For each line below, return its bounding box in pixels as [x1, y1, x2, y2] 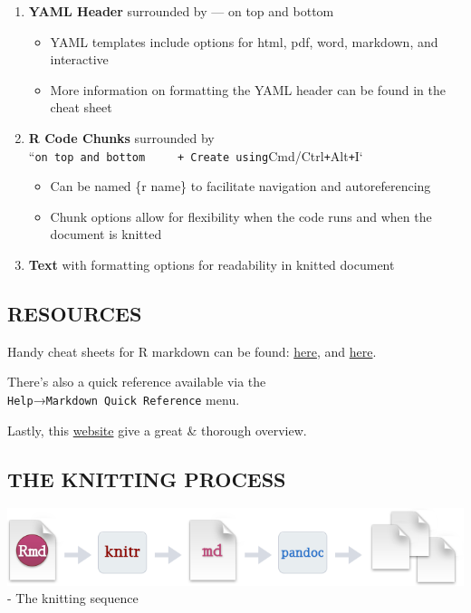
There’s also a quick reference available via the [7, 372, 266, 391]
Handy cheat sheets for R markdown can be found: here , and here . [7, 341, 377, 360]
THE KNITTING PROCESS [7, 465, 286, 493]
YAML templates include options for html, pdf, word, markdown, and [50, 32, 438, 51]
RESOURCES [7, 299, 142, 327]
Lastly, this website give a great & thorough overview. [7, 420, 307, 439]
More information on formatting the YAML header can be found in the [50, 80, 446, 99]
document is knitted [50, 225, 162, 244]
